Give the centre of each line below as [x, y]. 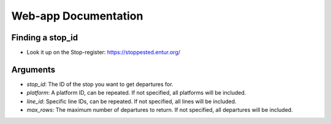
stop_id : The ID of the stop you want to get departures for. [100, 84]
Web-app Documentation [77, 16]
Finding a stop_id [45, 38]
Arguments [33, 69]
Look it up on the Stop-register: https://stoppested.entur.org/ [104, 53]
